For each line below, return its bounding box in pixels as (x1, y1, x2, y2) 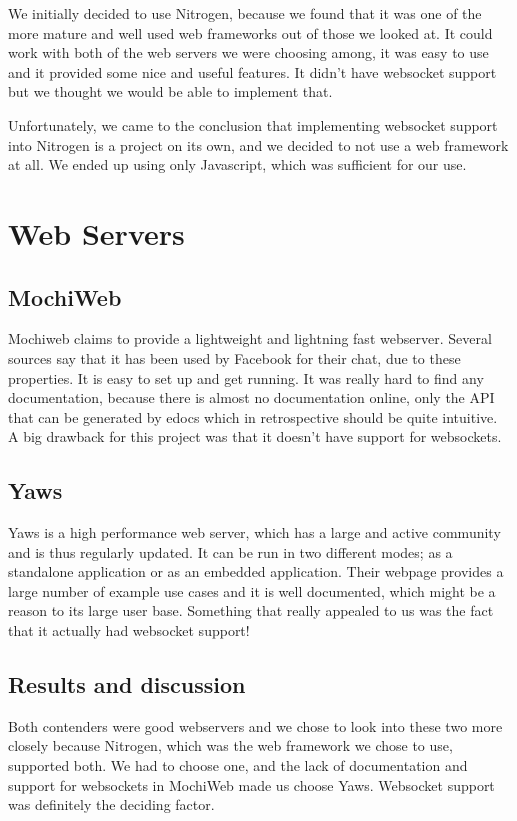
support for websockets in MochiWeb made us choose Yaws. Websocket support (8, 774, 495, 795)
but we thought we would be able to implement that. (8, 81, 333, 102)
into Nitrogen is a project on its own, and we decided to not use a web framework (8, 134, 509, 155)
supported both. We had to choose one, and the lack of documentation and (8, 755, 468, 776)
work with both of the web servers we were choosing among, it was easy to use (8, 42, 489, 63)
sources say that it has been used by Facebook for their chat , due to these (8, 347, 461, 368)
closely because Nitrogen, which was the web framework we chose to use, (8, 735, 453, 756)
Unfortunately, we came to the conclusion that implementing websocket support (8, 114, 498, 135)
